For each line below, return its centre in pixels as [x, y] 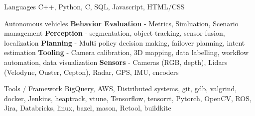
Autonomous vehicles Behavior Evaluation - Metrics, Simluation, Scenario [121, 23]
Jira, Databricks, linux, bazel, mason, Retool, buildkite [88, 108]
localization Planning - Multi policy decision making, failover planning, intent [125, 42]
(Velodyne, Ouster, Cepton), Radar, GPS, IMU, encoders [91, 72]
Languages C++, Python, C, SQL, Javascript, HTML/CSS [94, 6]
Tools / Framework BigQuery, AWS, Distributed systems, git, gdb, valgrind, [121, 88]
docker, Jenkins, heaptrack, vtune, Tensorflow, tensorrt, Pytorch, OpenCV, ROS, [128, 98]
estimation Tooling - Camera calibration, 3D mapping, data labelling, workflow [127, 52]
